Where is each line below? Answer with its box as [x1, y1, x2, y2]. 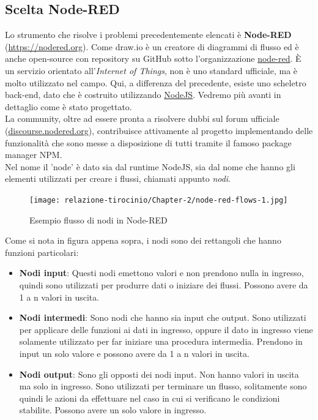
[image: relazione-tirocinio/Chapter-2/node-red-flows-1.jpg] [29, 195, 288, 204]
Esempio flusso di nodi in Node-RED [29, 213, 168, 226]
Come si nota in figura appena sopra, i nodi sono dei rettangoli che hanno [5, 234, 281, 247]
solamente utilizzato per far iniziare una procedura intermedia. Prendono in [19, 335, 303, 348]
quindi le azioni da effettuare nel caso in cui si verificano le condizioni [19, 391, 280, 404]
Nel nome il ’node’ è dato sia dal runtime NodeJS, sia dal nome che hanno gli [5, 160, 295, 173]
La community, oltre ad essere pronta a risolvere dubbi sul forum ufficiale [5, 112, 279, 125]
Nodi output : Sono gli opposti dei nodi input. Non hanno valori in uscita [19, 367, 299, 380]
